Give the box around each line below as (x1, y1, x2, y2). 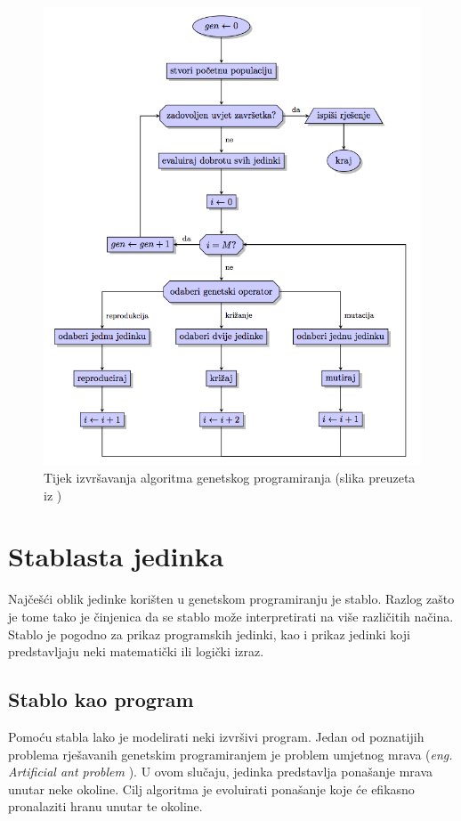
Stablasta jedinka (8, 538, 224, 574)
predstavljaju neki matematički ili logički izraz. (8, 642, 264, 661)
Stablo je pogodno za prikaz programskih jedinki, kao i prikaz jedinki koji (8, 624, 410, 643)
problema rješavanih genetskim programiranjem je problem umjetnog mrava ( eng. (8, 744, 453, 763)
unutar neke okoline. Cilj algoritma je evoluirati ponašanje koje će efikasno (8, 779, 415, 798)
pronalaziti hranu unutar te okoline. (8, 797, 203, 816)
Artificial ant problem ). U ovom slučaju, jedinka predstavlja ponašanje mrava (8, 762, 433, 781)
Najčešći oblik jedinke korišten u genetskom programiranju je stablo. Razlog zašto (8, 589, 455, 608)
